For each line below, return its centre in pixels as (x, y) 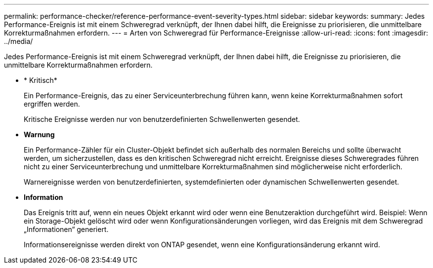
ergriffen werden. (52, 104)
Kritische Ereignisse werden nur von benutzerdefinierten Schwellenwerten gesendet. (162, 119)
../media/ (19, 41)
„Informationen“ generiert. (66, 229)
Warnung (39, 134)
